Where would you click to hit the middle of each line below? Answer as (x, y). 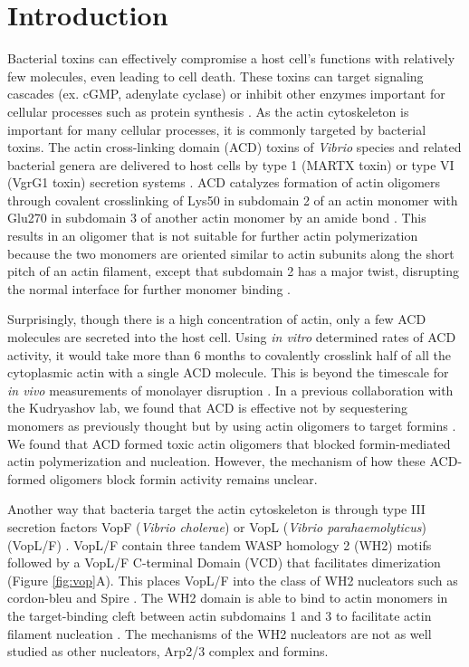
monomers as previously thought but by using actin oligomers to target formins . (232, 425)
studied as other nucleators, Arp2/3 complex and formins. (168, 651)
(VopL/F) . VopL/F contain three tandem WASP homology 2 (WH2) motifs (220, 544)
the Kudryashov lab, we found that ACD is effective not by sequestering (207, 408)
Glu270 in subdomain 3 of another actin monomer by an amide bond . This (217, 218)
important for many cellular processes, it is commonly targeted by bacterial (217, 129)
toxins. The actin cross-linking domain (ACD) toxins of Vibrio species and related (234, 147)
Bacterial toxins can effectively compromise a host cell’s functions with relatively (231, 58)
